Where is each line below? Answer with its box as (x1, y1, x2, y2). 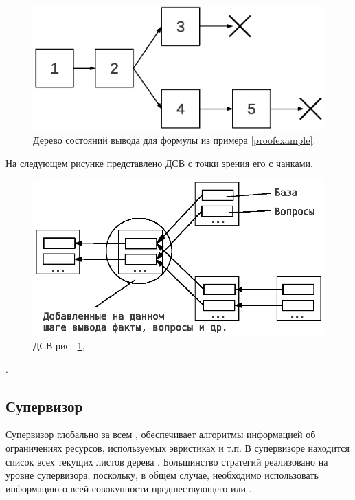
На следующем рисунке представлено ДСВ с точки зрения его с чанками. (5, 155, 313, 170)
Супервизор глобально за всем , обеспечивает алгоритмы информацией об (5, 427, 316, 442)
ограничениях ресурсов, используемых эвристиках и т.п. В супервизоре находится (5, 440, 350, 455)
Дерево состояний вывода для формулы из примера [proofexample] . (33, 133, 316, 147)
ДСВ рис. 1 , (33, 338, 85, 352)
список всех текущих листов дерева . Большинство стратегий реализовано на (5, 454, 328, 468)
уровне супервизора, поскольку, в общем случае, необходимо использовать (5, 468, 319, 482)
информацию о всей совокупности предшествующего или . (5, 481, 252, 495)
